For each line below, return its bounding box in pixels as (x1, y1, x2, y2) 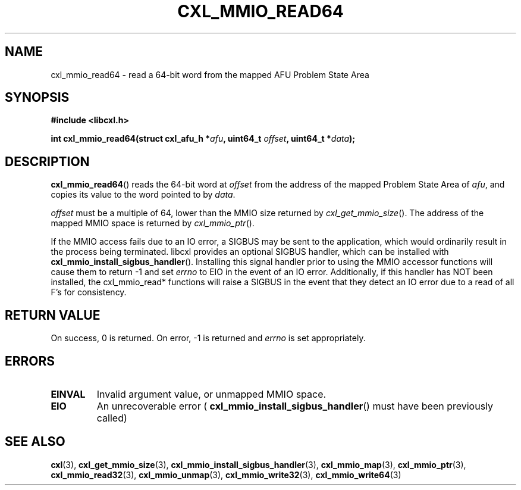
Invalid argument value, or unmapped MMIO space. (96, 388, 327, 400)
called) (96, 411, 127, 424)
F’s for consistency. (51, 287, 127, 298)
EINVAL (51, 388, 86, 400)
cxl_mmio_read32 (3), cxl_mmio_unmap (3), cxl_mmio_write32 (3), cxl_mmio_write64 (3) (51, 469, 401, 480)
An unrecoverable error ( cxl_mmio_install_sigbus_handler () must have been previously (96, 400, 494, 412)
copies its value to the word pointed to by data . (51, 189, 236, 200)
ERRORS (5, 353, 55, 369)
